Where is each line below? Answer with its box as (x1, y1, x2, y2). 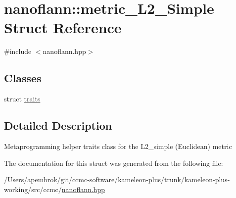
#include (4, 46, 32, 56)
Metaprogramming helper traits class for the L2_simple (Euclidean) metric (4, 141, 232, 151)
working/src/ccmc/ (4, 184, 62, 194)
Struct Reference (4, 17, 122, 38)
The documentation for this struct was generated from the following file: (4, 157, 223, 168)
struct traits (4, 94, 41, 104)
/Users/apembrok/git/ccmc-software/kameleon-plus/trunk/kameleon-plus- (4, 174, 230, 185)
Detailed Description (4, 118, 112, 133)
